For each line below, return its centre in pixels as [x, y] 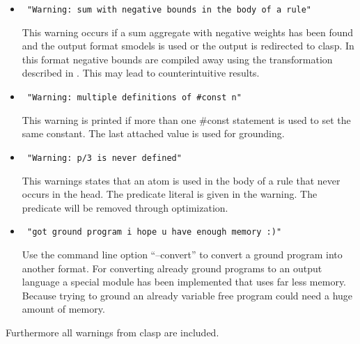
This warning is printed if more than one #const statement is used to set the [186, 119]
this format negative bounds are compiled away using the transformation [177, 59]
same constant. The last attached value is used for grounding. [153, 133]
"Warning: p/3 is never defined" [104, 158]
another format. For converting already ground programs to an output [172, 268]
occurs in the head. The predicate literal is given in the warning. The [170, 194]
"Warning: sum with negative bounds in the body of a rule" [169, 10]
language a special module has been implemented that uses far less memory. [184, 282]
